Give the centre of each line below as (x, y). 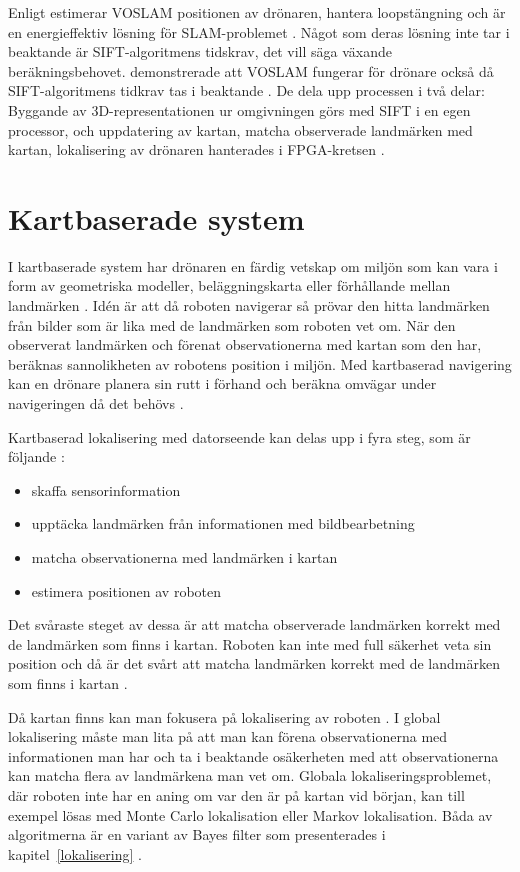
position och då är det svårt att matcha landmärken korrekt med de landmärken (254, 663)
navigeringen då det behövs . (96, 403)
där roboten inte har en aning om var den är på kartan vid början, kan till (236, 794)
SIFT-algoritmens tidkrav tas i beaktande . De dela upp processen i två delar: (246, 90)
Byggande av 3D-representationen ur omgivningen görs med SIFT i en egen (239, 109)
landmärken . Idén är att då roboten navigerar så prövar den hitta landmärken (249, 305)
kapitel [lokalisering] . (75, 853)
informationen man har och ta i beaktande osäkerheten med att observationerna (253, 755)
